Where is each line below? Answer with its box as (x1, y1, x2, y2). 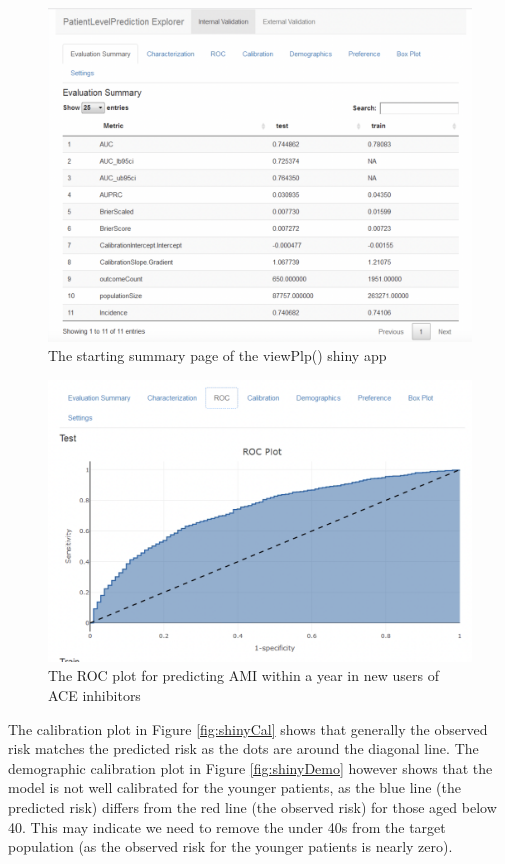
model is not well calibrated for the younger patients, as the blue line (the (8, 777, 462, 798)
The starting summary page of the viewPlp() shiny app (48, 345, 387, 366)
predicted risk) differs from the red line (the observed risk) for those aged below (8, 797, 497, 818)
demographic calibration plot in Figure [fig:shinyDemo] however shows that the (8, 757, 493, 778)
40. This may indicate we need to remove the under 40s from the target (8, 816, 446, 837)
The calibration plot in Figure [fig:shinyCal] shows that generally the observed (8, 718, 488, 739)
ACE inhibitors (48, 685, 141, 706)
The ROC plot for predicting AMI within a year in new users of (48, 665, 439, 686)
